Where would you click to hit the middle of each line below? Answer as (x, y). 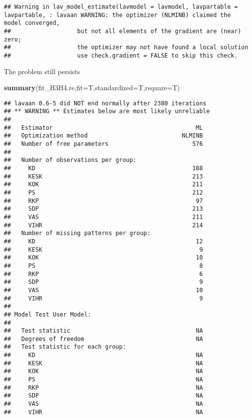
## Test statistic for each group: (65, 347)
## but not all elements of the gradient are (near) (123, 31)
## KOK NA (104, 371)
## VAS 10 (104, 290)
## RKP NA (104, 388)
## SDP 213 (104, 209)
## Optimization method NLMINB (104, 136)
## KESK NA (104, 363)
